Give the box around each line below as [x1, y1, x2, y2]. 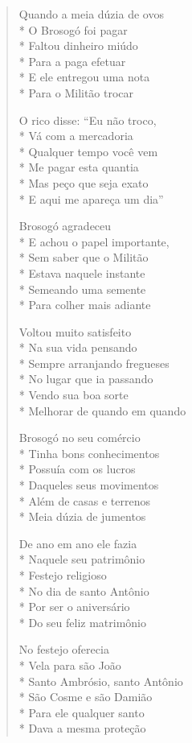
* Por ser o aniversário [18, 598, 130, 615]
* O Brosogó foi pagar [18, 21, 128, 38]
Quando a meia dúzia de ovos [18, 6, 164, 22]
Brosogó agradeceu [18, 217, 112, 234]
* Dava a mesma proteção [18, 720, 146, 737]
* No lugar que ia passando [18, 370, 153, 387]
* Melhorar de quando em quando [18, 402, 186, 419]
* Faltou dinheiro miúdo [18, 37, 138, 54]
